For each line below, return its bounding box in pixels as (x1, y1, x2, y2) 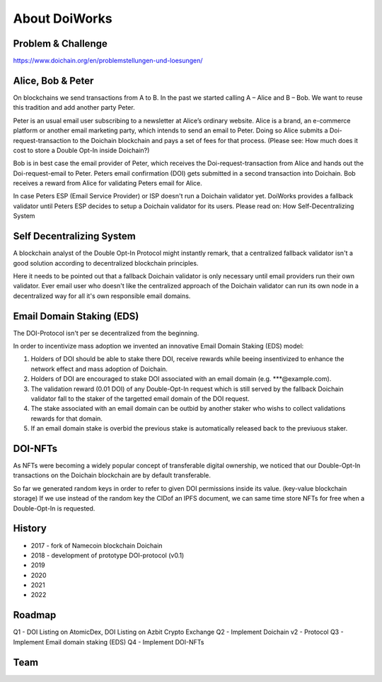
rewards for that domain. (30, 414, 103, 423)
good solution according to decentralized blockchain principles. (13, 258, 199, 267)
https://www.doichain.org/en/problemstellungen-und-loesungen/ (13, 57, 203, 65)
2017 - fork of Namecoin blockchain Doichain (30, 541, 163, 550)
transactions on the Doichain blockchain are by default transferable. (13, 471, 212, 479)
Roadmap (13, 609, 57, 621)
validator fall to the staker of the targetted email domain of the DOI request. (30, 394, 250, 403)
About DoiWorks (13, 11, 112, 26)
